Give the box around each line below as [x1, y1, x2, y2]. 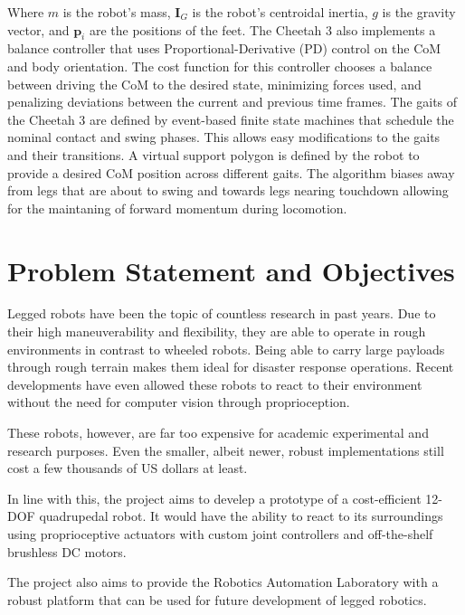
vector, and [7, 20, 70, 39]
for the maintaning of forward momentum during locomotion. [7, 198, 347, 217]
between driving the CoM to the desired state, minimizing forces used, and [7, 74, 422, 93]
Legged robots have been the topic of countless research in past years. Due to [7, 304, 436, 323]
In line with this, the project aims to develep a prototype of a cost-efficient [7, 488, 422, 507]
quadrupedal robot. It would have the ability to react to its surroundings [39, 506, 443, 525]
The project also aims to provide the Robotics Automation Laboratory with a [7, 572, 439, 591]
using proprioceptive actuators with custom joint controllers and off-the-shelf [7, 524, 433, 543]
